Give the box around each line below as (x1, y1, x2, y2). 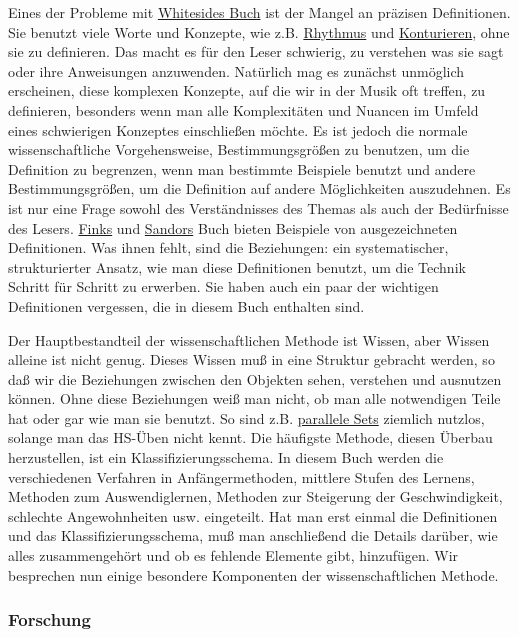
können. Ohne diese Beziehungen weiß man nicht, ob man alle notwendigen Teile (8, 388, 501, 409)
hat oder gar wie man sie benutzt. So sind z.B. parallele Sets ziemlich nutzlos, (8, 407, 485, 428)
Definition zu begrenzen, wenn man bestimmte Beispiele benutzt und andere (8, 158, 476, 179)
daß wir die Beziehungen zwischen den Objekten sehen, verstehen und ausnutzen (8, 368, 502, 389)
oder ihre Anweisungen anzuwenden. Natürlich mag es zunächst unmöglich (8, 60, 465, 81)
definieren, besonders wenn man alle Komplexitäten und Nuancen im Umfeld (8, 99, 479, 120)
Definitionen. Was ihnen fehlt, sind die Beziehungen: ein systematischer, (8, 237, 449, 258)
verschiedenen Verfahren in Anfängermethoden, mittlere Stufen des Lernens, (8, 466, 475, 487)
